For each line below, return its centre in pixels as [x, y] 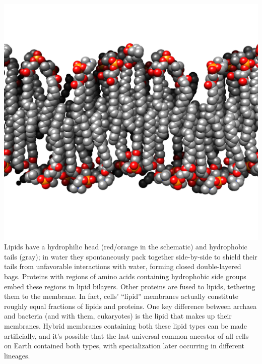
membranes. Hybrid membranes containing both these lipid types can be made [125, 325]
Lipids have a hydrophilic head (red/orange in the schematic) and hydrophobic [126, 247]
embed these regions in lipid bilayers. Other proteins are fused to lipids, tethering [130, 286]
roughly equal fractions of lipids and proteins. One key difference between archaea [130, 306]
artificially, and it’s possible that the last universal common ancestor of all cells [126, 335]
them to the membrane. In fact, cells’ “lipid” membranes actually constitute [121, 296]
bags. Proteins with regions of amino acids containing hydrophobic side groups [125, 276]
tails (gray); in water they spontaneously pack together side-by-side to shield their [131, 256]
